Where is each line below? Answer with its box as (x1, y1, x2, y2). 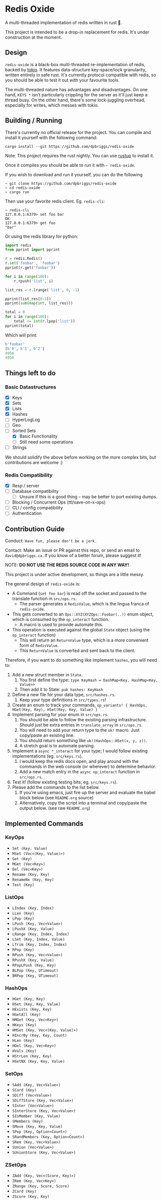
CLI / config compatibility (12, 505, 63, 511)
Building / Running (5, 116, 62, 125)
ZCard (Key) (12, 1189, 37, 1194)
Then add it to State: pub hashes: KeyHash (19, 687, 103, 692)
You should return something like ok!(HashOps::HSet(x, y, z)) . (19, 738, 147, 743)
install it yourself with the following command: (5, 135, 98, 140)
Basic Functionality (19, 433, 58, 439)
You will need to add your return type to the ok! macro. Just (19, 727, 140, 733)
